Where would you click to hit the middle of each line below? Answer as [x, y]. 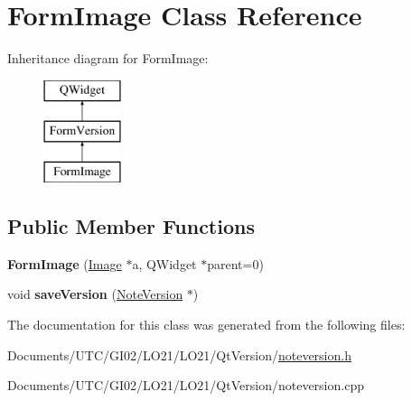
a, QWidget [164, 263]
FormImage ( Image [65, 263]
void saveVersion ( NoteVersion [95, 294]
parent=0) [235, 263]
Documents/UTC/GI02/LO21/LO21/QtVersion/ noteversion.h [179, 354]
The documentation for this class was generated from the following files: [206, 325]
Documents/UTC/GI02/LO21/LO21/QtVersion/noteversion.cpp [186, 385]
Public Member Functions [131, 226]
